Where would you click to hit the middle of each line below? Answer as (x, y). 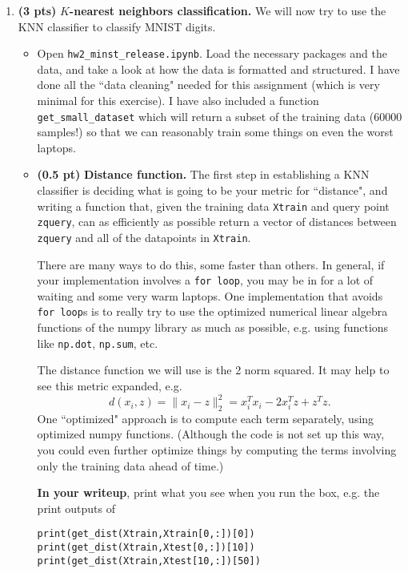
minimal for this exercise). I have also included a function (178, 101)
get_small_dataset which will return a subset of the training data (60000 (220, 116)
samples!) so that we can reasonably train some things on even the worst (215, 132)
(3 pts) (37, 10)
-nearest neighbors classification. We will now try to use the (228, 10)
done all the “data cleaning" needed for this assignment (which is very (208, 85)
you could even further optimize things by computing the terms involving (217, 450)
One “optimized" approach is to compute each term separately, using (206, 418)
